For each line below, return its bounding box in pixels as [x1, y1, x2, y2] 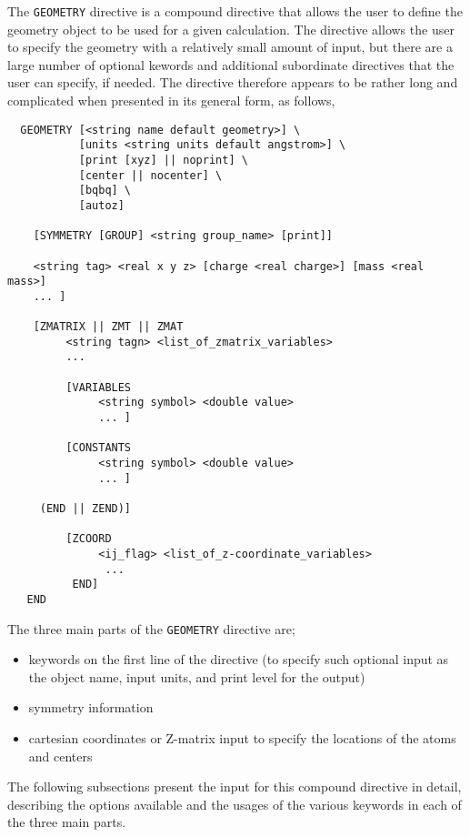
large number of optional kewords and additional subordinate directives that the [7, 55, 455, 74]
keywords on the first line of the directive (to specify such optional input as [28, 650, 449, 669]
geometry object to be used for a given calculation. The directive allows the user [7, 19, 455, 38]
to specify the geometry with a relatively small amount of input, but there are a [7, 37, 453, 56]
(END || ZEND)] [39, 502, 132, 516]
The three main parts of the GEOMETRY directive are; [7, 619, 295, 638]
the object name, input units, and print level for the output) [28, 667, 365, 686]
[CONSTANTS [65, 441, 132, 455]
